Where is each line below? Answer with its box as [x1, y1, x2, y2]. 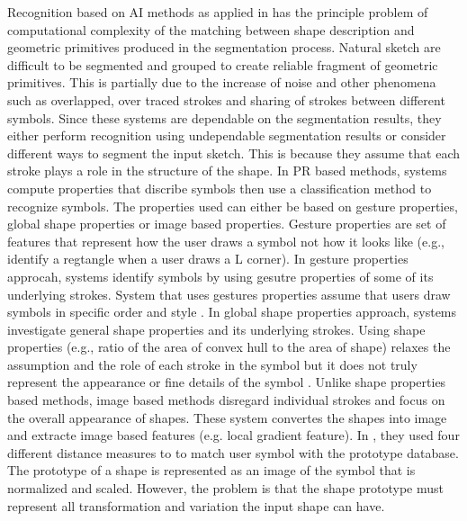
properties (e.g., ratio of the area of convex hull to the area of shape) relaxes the [7, 337, 451, 356]
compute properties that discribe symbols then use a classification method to [7, 178, 432, 197]
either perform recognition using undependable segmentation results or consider [7, 126, 446, 145]
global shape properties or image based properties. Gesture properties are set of [7, 214, 446, 233]
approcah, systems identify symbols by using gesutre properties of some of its [7, 266, 434, 285]
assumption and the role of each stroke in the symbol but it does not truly [7, 355, 418, 373]
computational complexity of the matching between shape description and [7, 20, 415, 39]
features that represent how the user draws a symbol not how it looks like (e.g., [7, 231, 445, 250]
